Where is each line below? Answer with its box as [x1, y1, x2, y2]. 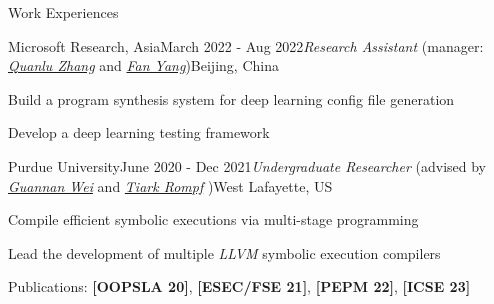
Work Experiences [8, 2, 119, 22]
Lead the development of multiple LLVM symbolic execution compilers [8, 242, 441, 263]
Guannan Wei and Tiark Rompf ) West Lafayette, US [8, 175, 333, 196]
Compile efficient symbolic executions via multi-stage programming [8, 209, 419, 230]
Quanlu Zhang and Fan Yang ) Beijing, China [8, 55, 279, 76]
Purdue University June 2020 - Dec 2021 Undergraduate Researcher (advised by [8, 155, 487, 176]
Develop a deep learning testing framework [8, 122, 270, 143]
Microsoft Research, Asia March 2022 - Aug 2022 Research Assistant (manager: [8, 35, 484, 56]
